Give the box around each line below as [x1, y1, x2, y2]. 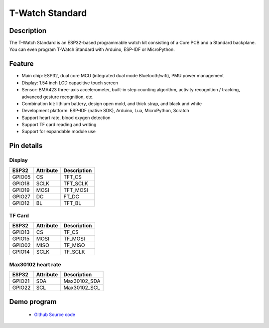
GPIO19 [12, 186, 30, 193]
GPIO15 [12, 235, 30, 242]
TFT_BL [63, 199, 82, 206]
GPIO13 [12, 229, 30, 236]
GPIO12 [12, 199, 30, 206]
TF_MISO [63, 242, 85, 249]
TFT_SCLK [63, 180, 88, 187]
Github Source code [34, 312, 76, 318]
